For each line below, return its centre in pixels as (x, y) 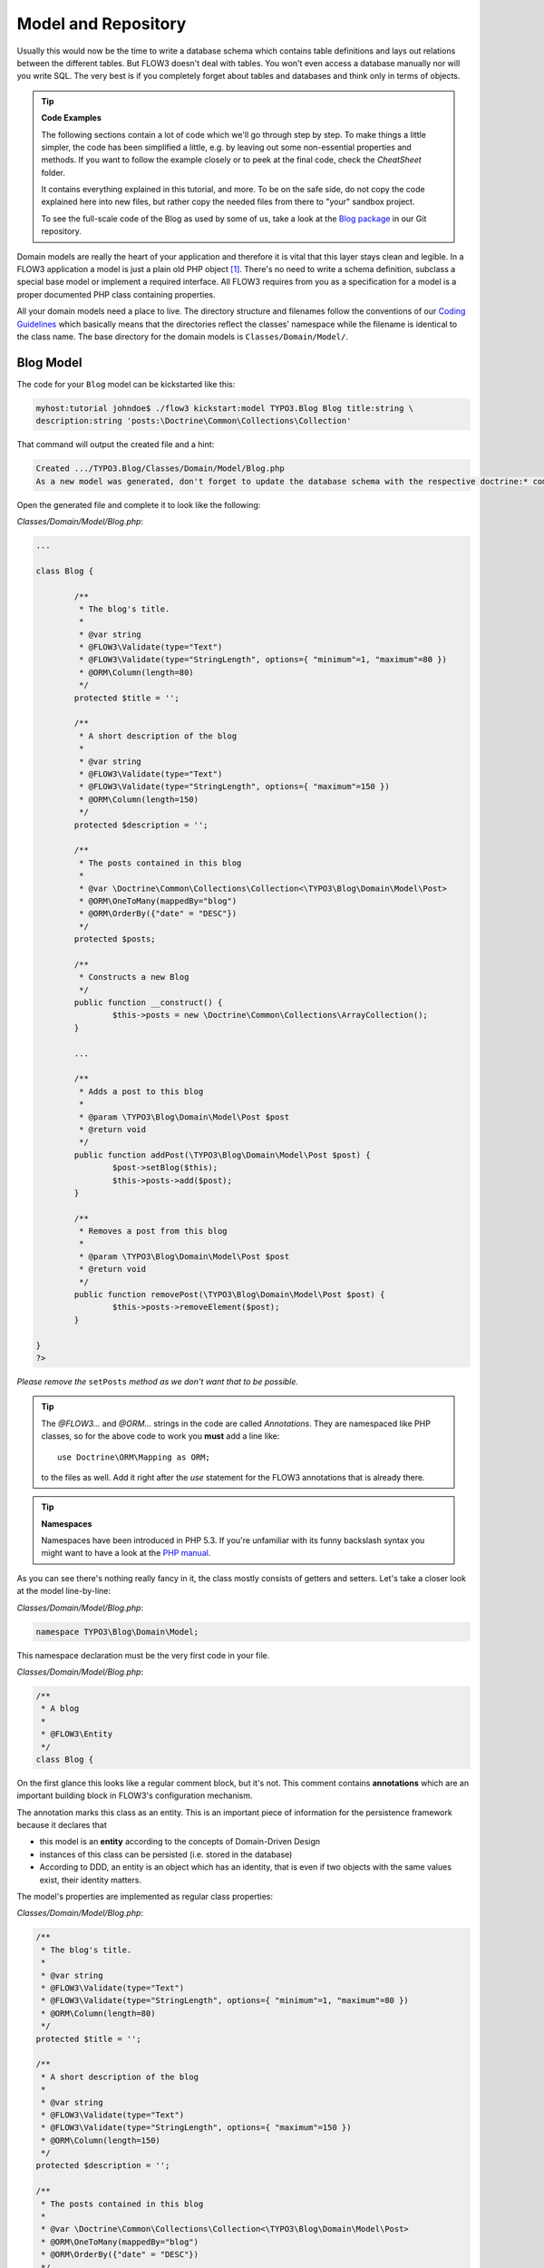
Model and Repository (102, 24)
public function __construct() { (148, 1003)
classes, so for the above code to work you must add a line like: (160, 1436)
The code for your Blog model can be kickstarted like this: (126, 384)
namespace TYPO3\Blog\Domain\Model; (117, 1632)
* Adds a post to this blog (141, 1091)
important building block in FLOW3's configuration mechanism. (135, 1795)
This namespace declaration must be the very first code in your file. (143, 1655)
